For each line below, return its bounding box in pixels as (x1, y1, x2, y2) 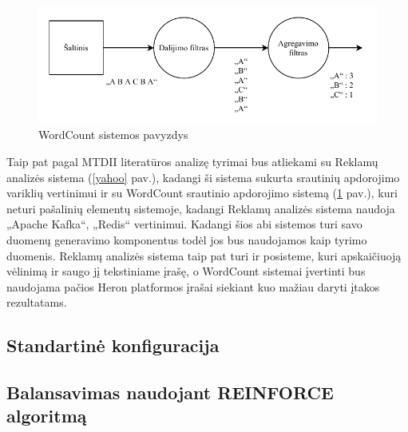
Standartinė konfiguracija (6, 333, 220, 358)
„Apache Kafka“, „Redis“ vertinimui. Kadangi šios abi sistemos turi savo (6, 216, 362, 232)
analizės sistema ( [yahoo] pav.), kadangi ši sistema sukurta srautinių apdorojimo (6, 168, 400, 185)
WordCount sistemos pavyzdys (38, 126, 188, 143)
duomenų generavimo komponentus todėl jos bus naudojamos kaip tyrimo (6, 231, 367, 248)
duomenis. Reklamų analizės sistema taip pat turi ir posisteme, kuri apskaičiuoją (6, 247, 402, 264)
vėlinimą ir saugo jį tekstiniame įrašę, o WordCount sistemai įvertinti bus (6, 263, 366, 279)
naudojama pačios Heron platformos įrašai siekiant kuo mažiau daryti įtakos (6, 278, 380, 295)
